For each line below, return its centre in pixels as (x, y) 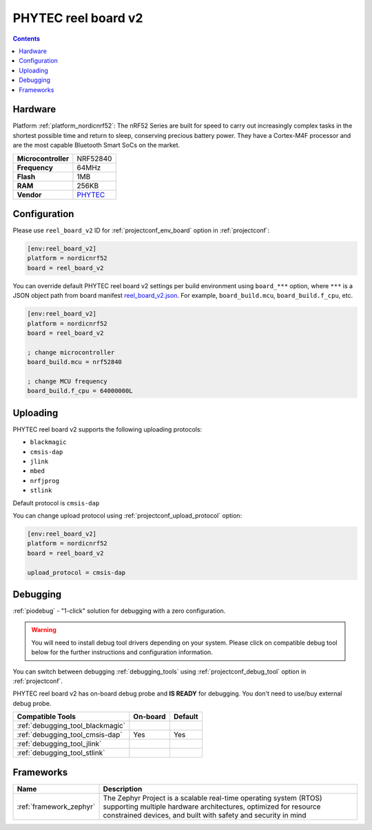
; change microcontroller (71, 352)
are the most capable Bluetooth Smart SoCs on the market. (96, 145)
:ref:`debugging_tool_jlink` (59, 744)
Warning (44, 630)
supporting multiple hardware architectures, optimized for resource (212, 807)
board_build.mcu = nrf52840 (74, 362)
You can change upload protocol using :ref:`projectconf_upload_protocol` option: (127, 515)
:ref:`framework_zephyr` (56, 807)
